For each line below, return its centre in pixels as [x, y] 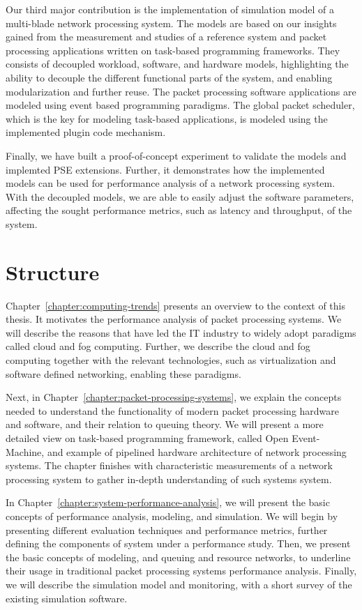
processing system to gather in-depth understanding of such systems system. [169, 479]
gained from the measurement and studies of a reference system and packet [166, 37]
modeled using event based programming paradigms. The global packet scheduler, [180, 105]
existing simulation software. [67, 598]
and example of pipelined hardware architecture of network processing [197, 451]
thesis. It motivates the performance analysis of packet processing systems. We [174, 319]
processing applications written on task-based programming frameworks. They [173, 50]
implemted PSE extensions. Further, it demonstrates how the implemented [165, 169]
